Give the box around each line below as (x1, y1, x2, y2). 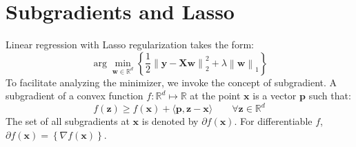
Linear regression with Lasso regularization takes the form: (6, 37, 254, 52)
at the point (190, 88, 241, 103)
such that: (308, 88, 351, 103)
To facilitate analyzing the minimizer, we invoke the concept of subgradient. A (6, 75, 337, 89)
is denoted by (141, 114, 199, 128)
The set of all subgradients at (6, 114, 130, 128)
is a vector (253, 88, 297, 103)
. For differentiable (234, 114, 313, 128)
